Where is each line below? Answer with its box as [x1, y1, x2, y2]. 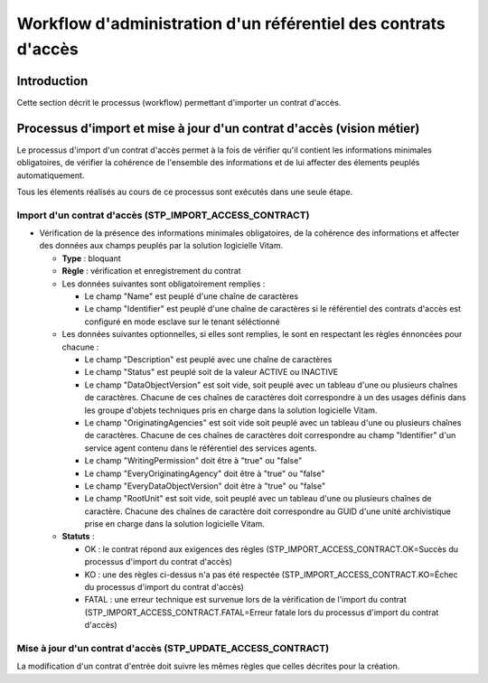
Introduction [16, 73, 89, 89]
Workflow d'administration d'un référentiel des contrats [16, 14, 446, 33]
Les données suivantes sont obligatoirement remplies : [61, 278, 266, 289]
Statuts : [61, 531, 95, 542]
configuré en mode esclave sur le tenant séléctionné [84, 316, 280, 327]
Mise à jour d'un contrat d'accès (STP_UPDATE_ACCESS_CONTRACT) [16, 641, 330, 654]
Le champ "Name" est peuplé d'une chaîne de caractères [84, 291, 298, 302]
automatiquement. [16, 170, 85, 181]
